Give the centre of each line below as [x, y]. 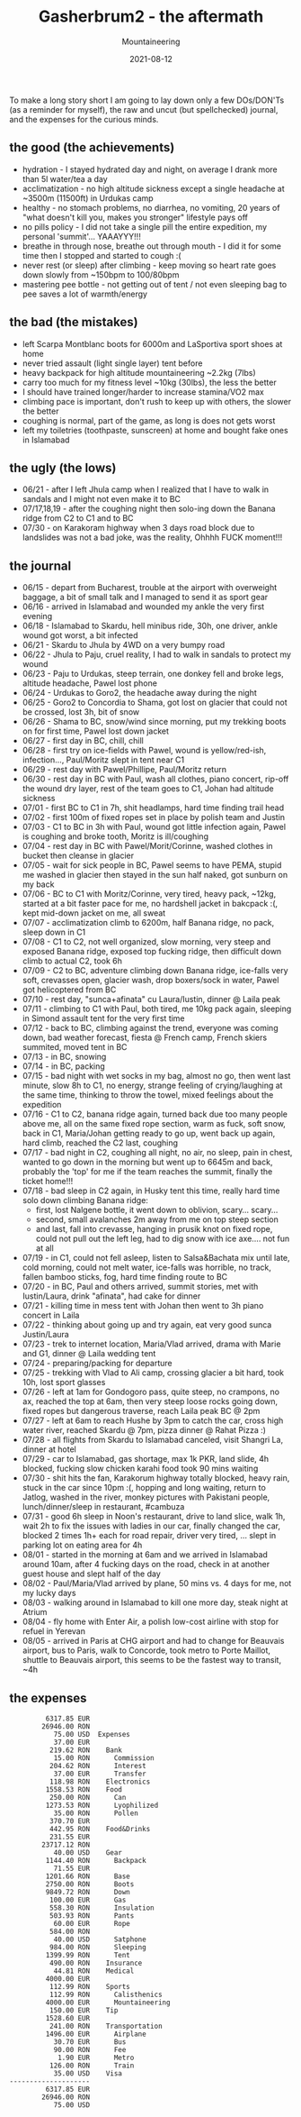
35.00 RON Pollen [96, 1813]
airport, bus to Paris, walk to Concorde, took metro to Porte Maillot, [146, 1650]
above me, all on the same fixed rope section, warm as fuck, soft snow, [154, 1124]
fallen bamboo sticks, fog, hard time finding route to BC [125, 1277]
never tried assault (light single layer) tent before [112, 363]
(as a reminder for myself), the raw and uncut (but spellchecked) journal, [144, 109]
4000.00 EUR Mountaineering [108, 2003]
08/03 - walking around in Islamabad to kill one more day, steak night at [155, 1602]
